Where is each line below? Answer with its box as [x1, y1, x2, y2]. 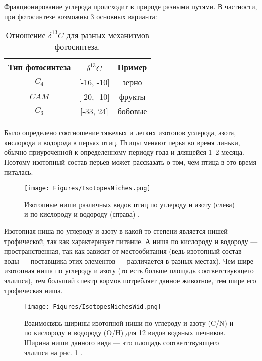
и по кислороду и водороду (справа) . [24, 209, 140, 219]
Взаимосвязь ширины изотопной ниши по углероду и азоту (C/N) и [24, 317, 234, 328]
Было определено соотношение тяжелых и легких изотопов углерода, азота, [4, 127, 236, 138]
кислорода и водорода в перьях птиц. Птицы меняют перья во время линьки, [4, 137, 240, 147]
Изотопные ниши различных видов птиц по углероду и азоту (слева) [24, 199, 235, 209]
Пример [117, 61, 147, 73]
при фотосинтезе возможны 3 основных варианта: [4, 11, 157, 21]
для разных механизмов [66, 29, 149, 41]
